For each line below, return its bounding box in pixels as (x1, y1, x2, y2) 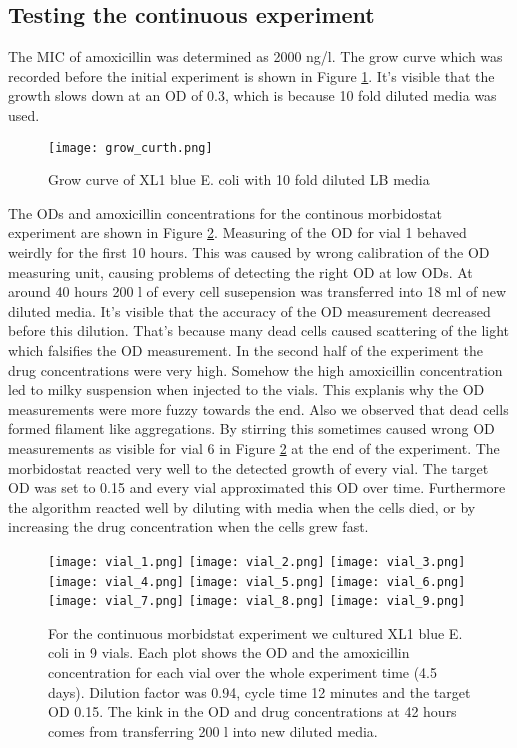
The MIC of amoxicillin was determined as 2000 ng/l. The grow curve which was (8, 46, 503, 67)
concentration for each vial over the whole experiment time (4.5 (48, 662, 438, 683)
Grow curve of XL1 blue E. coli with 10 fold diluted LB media (48, 169, 430, 190)
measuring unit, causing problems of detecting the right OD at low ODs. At (8, 261, 473, 282)
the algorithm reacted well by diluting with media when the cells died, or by (8, 496, 476, 517)
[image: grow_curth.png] (48, 140, 213, 155)
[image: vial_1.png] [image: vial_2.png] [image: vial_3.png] (48, 554, 466, 569)
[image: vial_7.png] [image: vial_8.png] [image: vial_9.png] (48, 594, 466, 609)
